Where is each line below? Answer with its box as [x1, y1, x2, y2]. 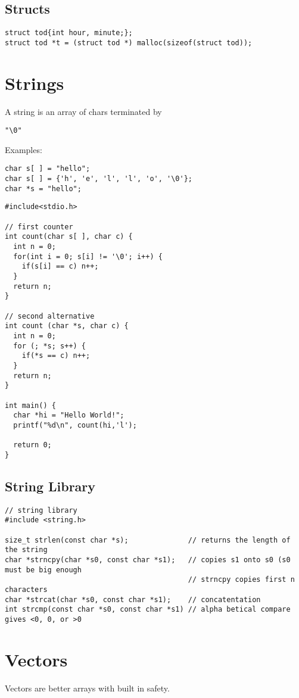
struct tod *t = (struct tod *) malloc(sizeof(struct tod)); [5, 38, 253, 47]
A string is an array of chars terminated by [5, 105, 162, 117]
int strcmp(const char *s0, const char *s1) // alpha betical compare [5, 605, 291, 614]
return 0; [13, 441, 52, 450]
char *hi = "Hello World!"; [13, 411, 124, 420]
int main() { [5, 401, 56, 410]
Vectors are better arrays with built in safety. [5, 681, 170, 694]
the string [5, 546, 48, 554]
